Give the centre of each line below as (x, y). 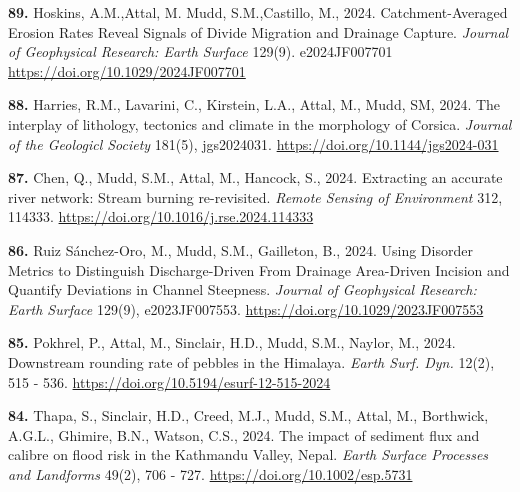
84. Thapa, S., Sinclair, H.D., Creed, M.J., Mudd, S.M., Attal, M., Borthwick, (248, 415)
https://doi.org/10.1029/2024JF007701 (127, 70)
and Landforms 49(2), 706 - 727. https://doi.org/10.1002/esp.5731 (210, 473)
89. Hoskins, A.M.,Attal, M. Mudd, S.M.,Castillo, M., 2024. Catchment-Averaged (258, 12)
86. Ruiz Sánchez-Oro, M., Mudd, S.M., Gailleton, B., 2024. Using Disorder (240, 249)
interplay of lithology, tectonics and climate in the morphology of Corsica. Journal (260, 123)
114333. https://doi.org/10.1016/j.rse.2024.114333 (161, 216)
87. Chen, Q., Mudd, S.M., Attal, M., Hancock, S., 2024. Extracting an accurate (255, 177)
